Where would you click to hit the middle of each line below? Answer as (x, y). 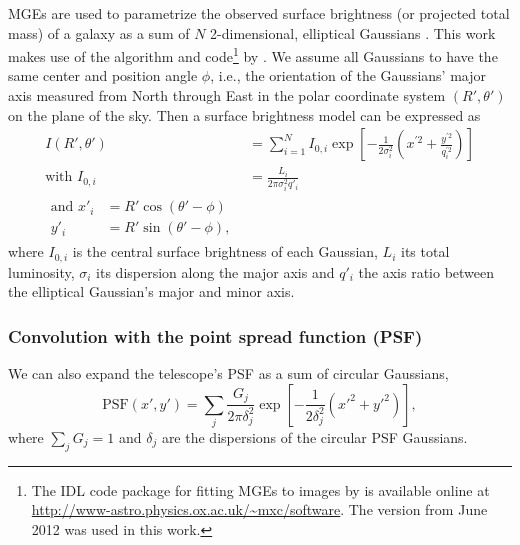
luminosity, (41, 271)
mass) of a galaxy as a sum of (99, 32)
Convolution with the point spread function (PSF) (215, 335)
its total (425, 251)
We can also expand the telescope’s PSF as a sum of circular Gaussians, (228, 373)
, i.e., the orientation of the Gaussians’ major (348, 75)
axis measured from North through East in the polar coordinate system (227, 95)
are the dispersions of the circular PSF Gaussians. (314, 436)
